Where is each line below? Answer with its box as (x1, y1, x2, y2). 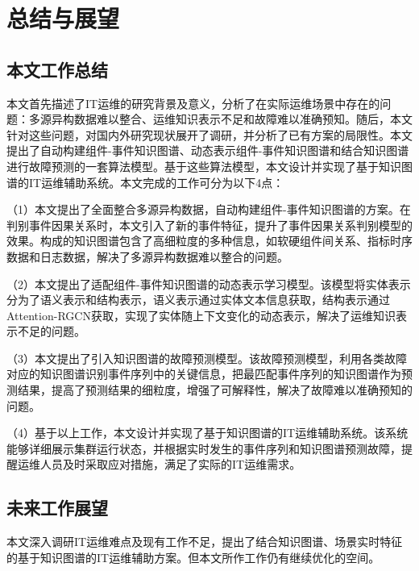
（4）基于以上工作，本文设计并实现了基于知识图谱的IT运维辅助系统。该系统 (6, 424, 409, 441)
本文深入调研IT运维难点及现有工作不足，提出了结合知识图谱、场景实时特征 (6, 533, 403, 550)
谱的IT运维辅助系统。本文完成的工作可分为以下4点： (6, 173, 284, 190)
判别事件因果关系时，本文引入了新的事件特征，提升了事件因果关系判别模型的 (6, 216, 413, 233)
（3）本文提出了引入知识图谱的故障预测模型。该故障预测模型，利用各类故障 (6, 349, 407, 366)
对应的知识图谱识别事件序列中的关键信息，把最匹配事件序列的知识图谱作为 (6, 365, 401, 382)
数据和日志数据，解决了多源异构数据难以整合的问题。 (6, 248, 288, 265)
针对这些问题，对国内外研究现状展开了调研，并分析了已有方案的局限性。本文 (6, 126, 413, 143)
